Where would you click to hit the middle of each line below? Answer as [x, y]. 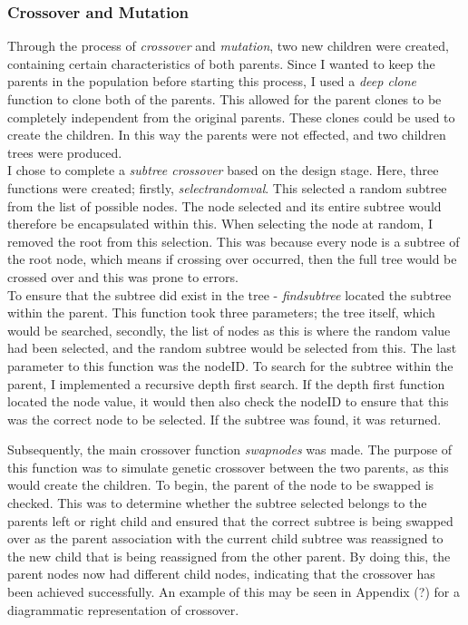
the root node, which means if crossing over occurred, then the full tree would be [232, 259]
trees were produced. [65, 152]
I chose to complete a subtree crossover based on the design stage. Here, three [223, 170]
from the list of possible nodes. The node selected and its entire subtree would [224, 205]
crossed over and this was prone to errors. [123, 276]
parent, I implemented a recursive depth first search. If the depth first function [226, 383]
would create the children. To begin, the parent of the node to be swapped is [221, 485]
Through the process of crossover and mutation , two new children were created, [228, 46]
